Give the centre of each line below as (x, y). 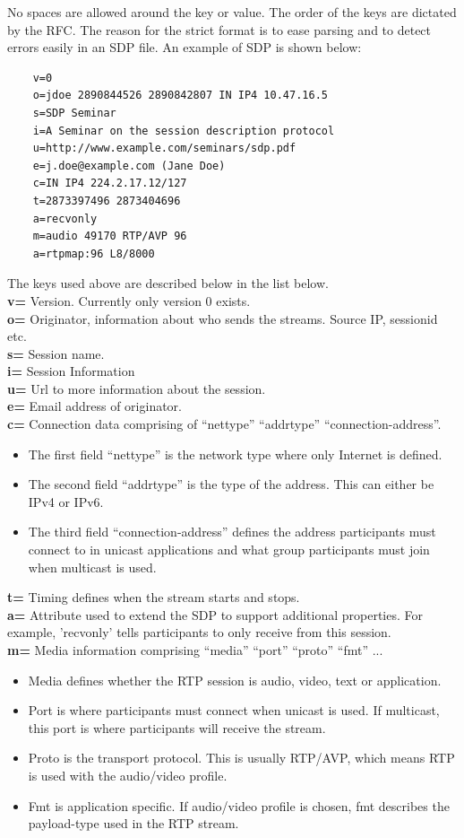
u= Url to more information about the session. (137, 388)
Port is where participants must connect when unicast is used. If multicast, (234, 710)
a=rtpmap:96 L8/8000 (94, 253)
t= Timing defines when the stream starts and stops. (154, 597)
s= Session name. (56, 353)
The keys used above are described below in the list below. (168, 283)
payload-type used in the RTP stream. (133, 823)
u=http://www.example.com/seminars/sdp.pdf (164, 148)
